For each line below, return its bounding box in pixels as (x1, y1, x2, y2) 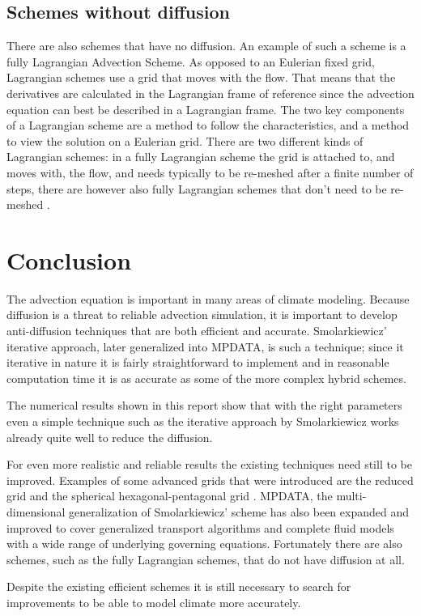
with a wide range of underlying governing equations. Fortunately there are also (6, 535, 402, 552)
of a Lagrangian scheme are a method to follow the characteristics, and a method (6, 117, 410, 134)
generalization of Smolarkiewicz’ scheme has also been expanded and (69, 503, 409, 520)
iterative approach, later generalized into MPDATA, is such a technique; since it (6, 338, 404, 355)
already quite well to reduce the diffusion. (6, 428, 213, 445)
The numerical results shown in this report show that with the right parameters (6, 397, 402, 414)
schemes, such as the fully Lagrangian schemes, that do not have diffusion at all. (6, 550, 405, 567)
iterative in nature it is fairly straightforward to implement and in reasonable (6, 354, 389, 371)
